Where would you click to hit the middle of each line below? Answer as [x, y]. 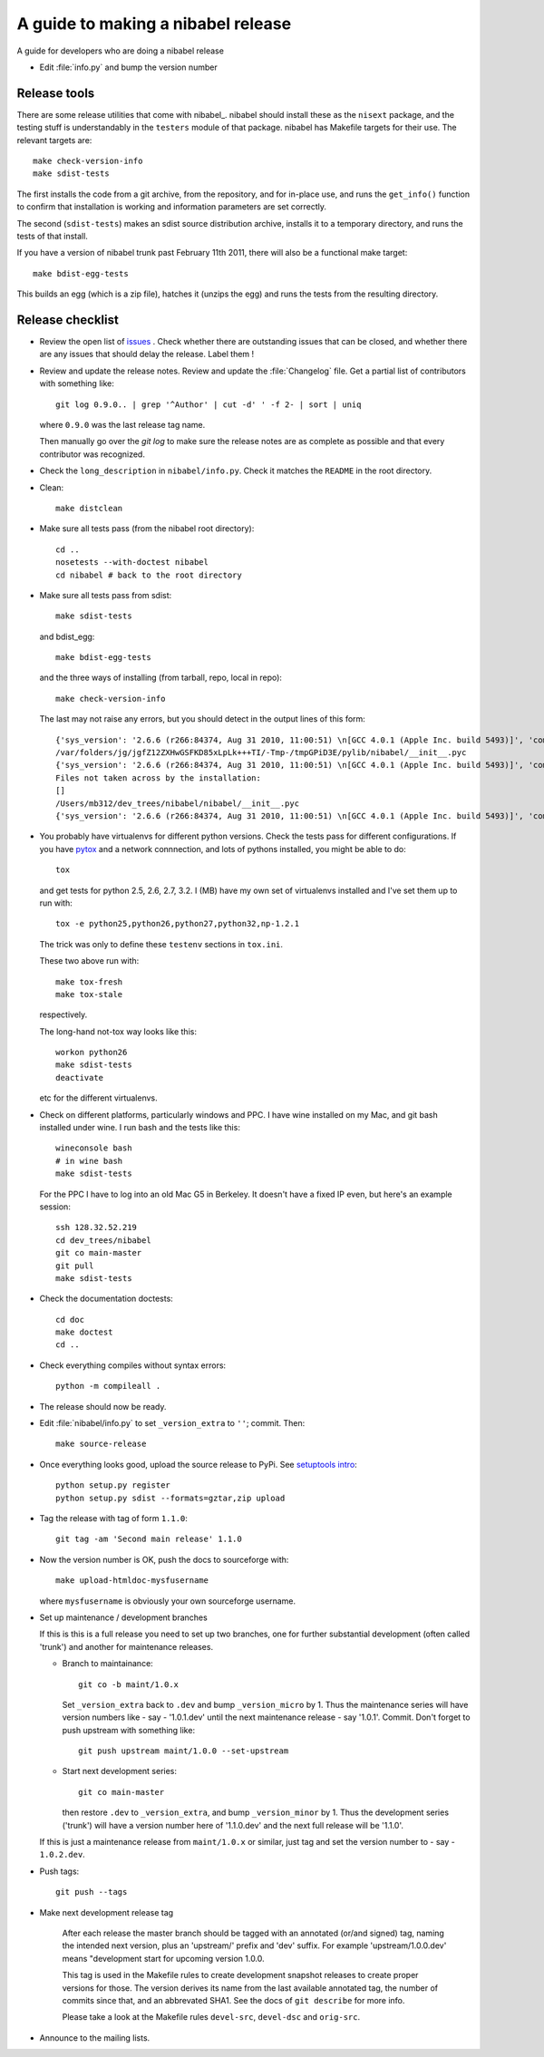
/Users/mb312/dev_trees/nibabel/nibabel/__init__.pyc [177, 803]
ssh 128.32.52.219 [97, 1227]
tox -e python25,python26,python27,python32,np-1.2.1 [177, 924]
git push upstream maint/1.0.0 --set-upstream [184, 1751]
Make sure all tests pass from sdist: [106, 595]
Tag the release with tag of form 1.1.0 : [113, 1518]
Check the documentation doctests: [107, 1299]
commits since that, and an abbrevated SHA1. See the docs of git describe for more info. [233, 2000]
